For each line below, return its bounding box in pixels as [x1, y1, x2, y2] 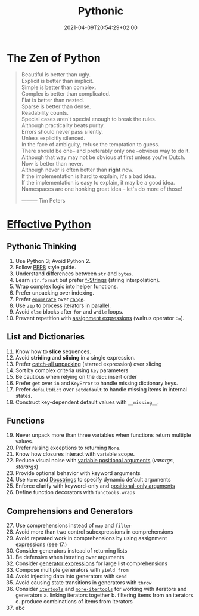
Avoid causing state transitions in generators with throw [15, 579, 152, 586]
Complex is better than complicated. [21, 90, 111, 97]
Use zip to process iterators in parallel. [15, 302, 111, 309]
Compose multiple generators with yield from [15, 566, 129, 574]
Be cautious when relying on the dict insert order [15, 373, 137, 380]
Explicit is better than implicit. [21, 77, 94, 84]
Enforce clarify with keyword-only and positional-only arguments [15, 482, 175, 489]
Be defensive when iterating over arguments [15, 554, 125, 561]
